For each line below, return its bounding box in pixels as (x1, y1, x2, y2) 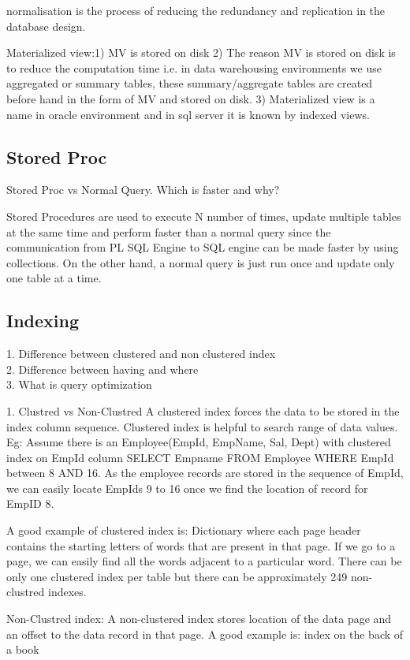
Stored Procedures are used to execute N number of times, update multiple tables (6, 207, 401, 224)
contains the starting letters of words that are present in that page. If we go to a (6, 537, 396, 554)
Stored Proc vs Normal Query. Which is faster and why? (6, 181, 280, 198)
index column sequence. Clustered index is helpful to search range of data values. (6, 418, 398, 434)
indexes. (48, 584, 87, 600)
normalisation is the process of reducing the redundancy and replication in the (6, 2, 386, 18)
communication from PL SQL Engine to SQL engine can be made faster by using (6, 239, 399, 255)
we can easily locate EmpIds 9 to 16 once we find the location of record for (6, 479, 368, 496)
